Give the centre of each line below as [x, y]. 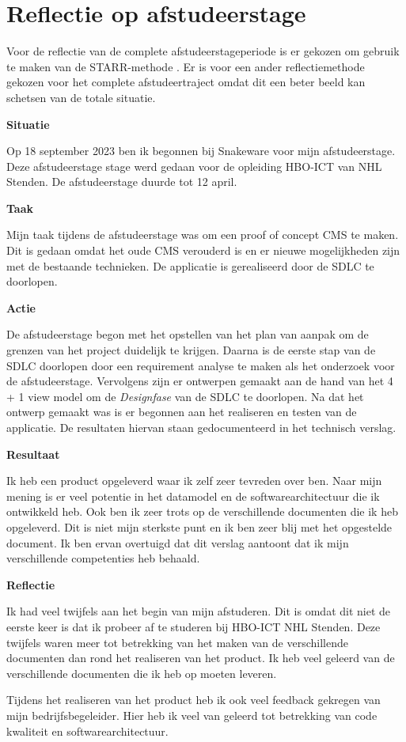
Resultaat [33, 454]
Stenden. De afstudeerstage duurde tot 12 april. [122, 182]
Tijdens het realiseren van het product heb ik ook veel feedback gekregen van [194, 700]
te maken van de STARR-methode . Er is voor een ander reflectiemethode [186, 66]
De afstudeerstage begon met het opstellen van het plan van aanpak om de [188, 334]
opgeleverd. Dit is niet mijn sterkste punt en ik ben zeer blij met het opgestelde [199, 526]
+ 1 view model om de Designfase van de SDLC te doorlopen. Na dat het [185, 396]
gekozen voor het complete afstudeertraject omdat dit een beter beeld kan [186, 82]
